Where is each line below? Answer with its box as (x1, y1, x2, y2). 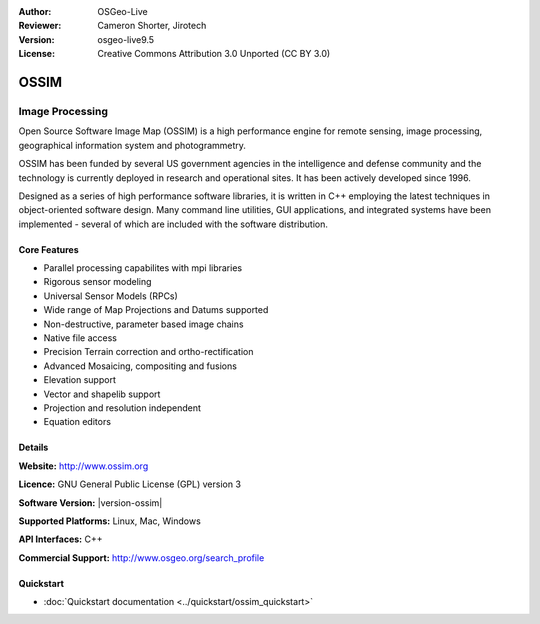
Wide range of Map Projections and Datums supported (43, 304, 269, 316)
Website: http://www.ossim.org (18, 460, 149, 472)
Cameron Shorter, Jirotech (97, 20, 207, 32)
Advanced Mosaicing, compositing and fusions (43, 360, 237, 372)
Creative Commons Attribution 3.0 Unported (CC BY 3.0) (97, 48, 331, 60)
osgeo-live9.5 (97, 33, 155, 45)
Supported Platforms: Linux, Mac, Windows (18, 515, 202, 527)
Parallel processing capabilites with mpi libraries (43, 262, 243, 274)
